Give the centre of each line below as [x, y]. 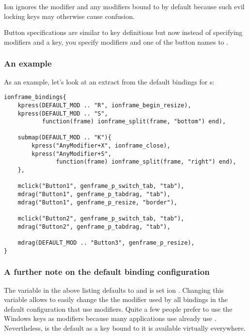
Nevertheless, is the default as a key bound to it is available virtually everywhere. [125, 328]
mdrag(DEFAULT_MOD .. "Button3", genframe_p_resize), [106, 243]
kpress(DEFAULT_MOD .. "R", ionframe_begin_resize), [104, 105]
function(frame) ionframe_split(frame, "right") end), [146, 162]
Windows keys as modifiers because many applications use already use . [110, 318]
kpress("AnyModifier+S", [71, 154]
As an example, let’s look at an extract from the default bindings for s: [109, 81]
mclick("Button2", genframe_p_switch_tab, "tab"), [101, 219]
